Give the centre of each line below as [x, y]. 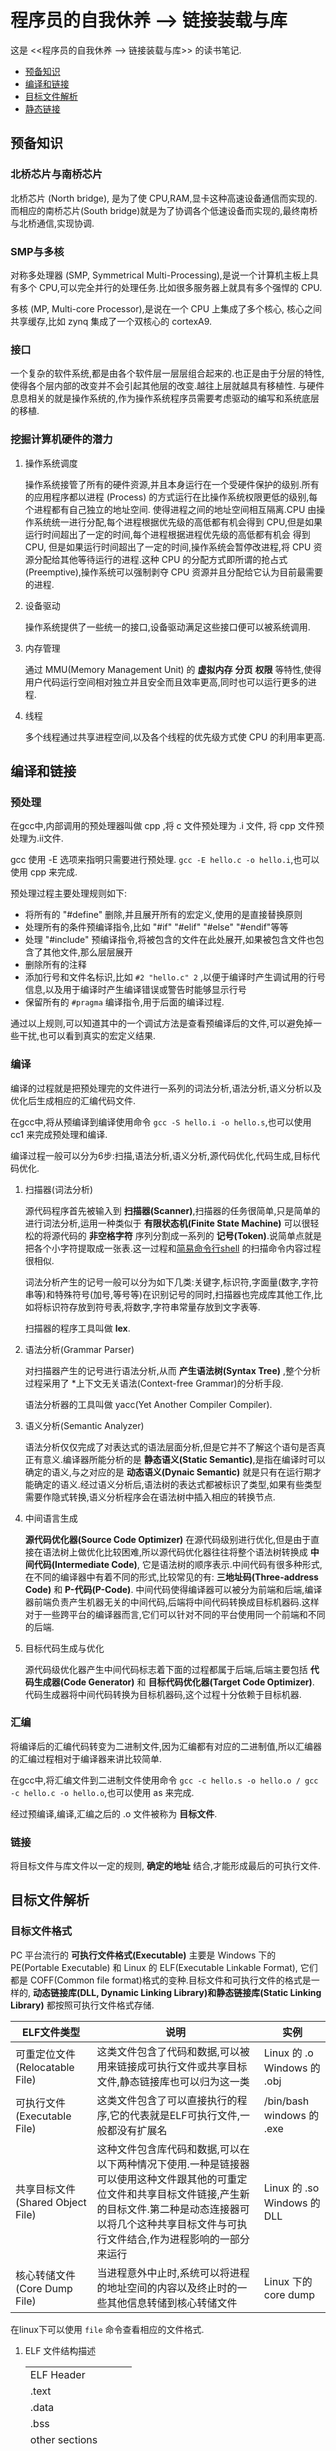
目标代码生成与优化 [64, 1648]
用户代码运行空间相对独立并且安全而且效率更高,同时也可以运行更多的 [166, 682]
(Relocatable [45, 2067]
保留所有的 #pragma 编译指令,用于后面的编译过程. [124, 1002]
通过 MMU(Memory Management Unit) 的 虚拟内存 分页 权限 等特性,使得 [173, 669]
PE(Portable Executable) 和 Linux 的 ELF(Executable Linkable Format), [154, 1967]
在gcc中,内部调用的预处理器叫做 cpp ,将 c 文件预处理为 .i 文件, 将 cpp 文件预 [167, 826]
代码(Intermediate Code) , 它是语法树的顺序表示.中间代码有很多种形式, [178, 1564]
